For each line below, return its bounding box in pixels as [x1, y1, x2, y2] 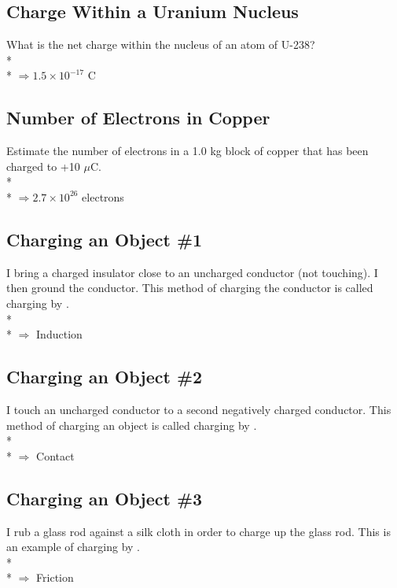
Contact [36, 447, 75, 464]
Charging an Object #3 [6, 486, 203, 510]
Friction [36, 569, 74, 586]
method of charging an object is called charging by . [6, 416, 257, 433]
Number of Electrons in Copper [6, 105, 270, 130]
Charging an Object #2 [6, 364, 203, 389]
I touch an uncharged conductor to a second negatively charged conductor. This [6, 401, 391, 417]
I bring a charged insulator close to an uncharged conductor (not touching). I [6, 264, 378, 280]
